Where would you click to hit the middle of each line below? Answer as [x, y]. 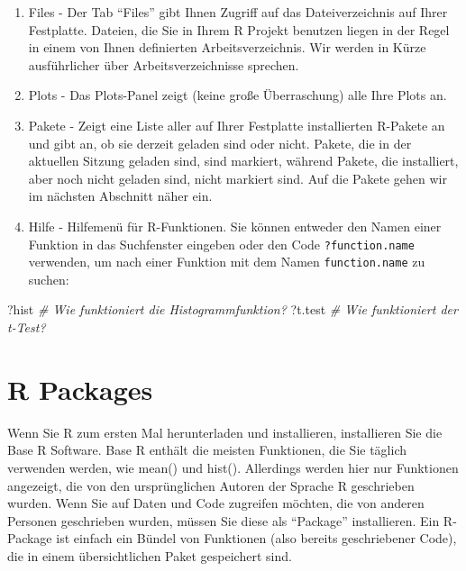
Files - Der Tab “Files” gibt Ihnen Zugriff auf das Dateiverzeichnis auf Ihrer [238, 12]
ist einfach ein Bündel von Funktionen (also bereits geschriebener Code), [256, 538]
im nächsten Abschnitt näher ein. [120, 196]
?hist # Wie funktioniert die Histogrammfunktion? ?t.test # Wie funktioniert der [233, 309]
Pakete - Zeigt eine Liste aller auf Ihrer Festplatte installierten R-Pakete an [237, 125]
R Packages [80, 389]
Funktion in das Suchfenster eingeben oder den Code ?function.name [221, 244]
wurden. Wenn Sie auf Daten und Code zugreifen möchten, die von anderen [216, 503]
